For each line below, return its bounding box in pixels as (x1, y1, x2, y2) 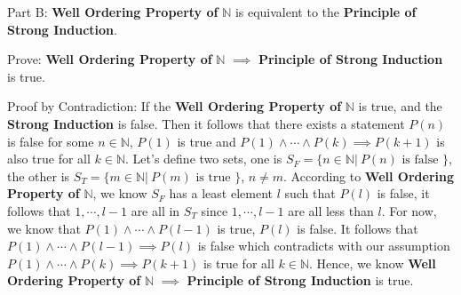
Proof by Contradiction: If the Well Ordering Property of (7, 97, 342, 116)
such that (284, 184, 336, 203)
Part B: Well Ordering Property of (7, 3, 219, 20)
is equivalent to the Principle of (234, 3, 417, 20)
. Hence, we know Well (308, 253, 436, 272)
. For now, (381, 201, 437, 219)
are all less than (288, 201, 374, 219)
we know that (7, 219, 81, 237)
